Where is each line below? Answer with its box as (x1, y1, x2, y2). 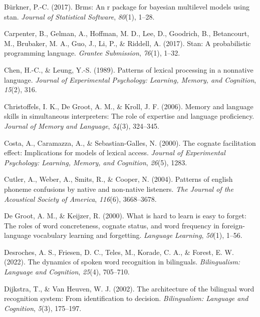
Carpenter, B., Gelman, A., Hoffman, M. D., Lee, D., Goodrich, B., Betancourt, (4, 28, 249, 39)
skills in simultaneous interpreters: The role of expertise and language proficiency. (4, 111, 254, 121)
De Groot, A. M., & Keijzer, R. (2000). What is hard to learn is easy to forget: (4, 210, 246, 221)
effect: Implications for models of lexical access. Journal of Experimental (4, 147, 225, 158)
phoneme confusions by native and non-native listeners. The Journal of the (4, 183, 233, 194)
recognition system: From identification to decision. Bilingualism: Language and (4, 293, 248, 303)
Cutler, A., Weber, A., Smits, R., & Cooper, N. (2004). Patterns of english (4, 174, 233, 184)
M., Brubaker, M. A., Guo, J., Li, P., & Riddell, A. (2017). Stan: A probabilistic (4, 38, 251, 48)
